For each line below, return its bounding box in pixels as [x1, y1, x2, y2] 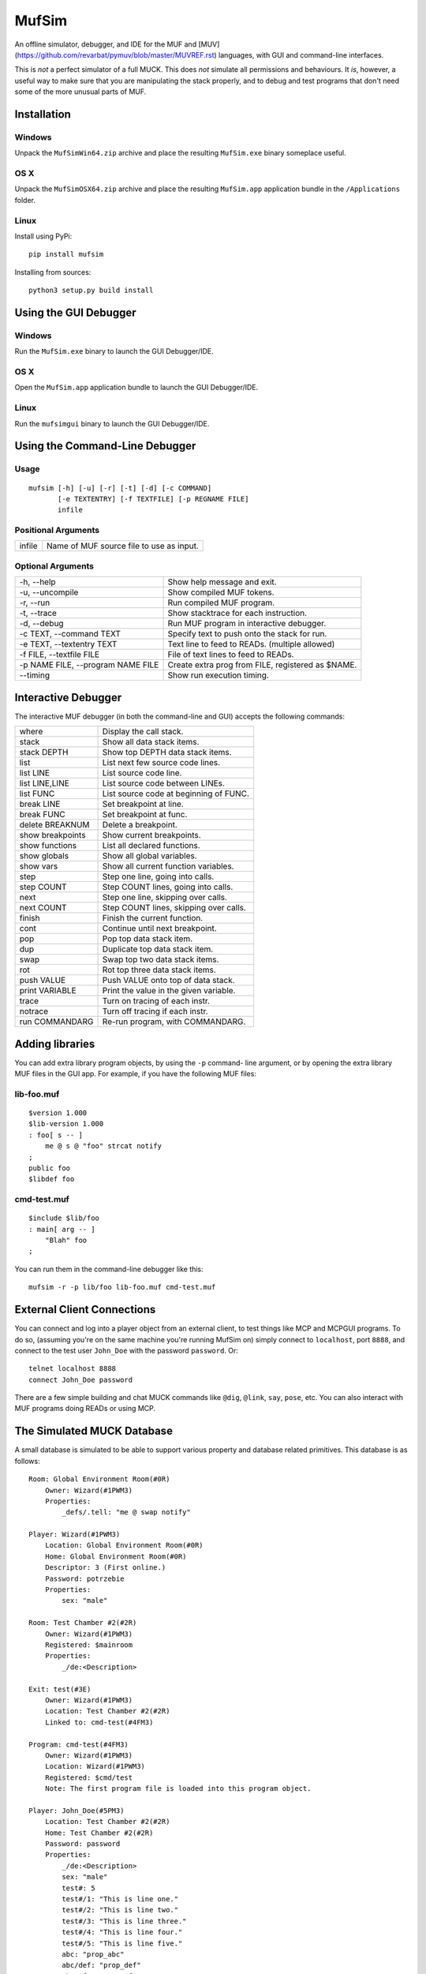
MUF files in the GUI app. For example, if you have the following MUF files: [14, 1069, 256, 1078]
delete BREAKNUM [19, 820, 90, 831]
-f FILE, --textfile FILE [19, 649, 100, 660]
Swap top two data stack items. [102, 954, 219, 965]
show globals [19, 850, 69, 861]
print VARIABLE [19, 985, 77, 996]
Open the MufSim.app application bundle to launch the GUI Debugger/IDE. [14, 383, 259, 392]
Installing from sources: [14, 267, 92, 276]
